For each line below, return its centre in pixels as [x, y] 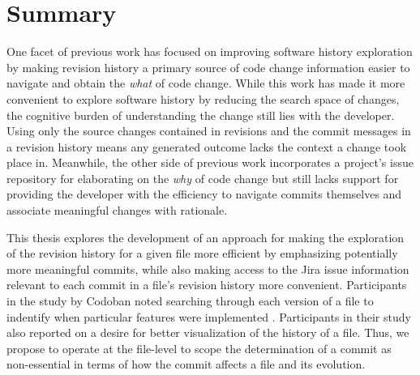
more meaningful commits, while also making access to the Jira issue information [208, 268]
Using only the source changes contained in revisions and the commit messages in [209, 131]
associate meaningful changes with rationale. [117, 210]
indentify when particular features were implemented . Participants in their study [209, 316]
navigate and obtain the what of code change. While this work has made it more [206, 83]
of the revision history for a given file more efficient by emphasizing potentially [202, 253]
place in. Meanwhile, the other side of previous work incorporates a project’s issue [210, 162]
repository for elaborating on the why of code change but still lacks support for [203, 178]
